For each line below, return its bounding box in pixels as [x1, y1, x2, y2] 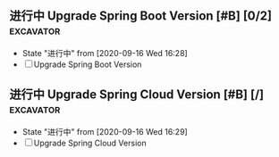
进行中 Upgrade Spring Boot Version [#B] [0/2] [9, 8, 273, 24]
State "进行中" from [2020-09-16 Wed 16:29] [21, 126, 188, 136]
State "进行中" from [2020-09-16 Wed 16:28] [21, 47, 188, 58]
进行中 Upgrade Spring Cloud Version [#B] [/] [9, 87, 265, 103]
